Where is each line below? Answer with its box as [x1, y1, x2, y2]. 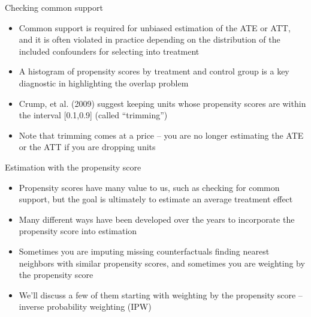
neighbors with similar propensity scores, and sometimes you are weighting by [19, 256, 305, 269]
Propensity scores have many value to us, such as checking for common [19, 181, 280, 193]
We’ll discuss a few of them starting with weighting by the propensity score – [19, 288, 303, 301]
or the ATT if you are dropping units [19, 140, 156, 153]
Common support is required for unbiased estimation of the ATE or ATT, [19, 21, 291, 34]
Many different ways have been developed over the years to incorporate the [19, 213, 295, 225]
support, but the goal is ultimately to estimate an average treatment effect [19, 193, 293, 205]
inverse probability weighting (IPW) [19, 300, 152, 313]
